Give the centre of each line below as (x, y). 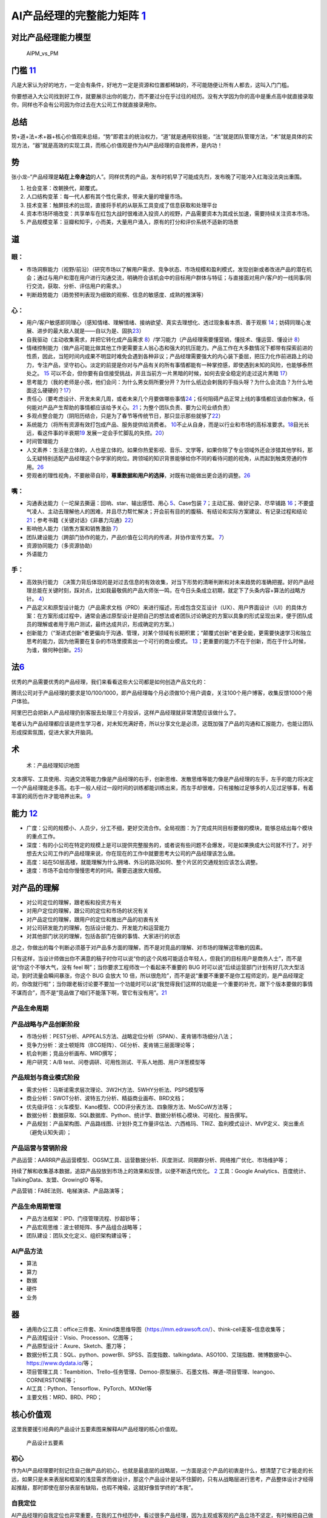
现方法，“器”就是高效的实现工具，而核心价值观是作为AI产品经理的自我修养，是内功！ (117, 145)
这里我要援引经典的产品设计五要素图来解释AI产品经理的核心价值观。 (96, 1429)
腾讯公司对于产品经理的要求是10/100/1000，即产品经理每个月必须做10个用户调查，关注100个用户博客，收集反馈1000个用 (162, 693)
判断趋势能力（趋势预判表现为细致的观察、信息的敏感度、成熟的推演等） (117, 294)
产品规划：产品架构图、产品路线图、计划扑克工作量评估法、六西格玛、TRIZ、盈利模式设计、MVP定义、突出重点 (165, 1124)
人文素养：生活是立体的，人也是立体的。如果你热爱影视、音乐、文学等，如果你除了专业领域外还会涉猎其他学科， (167, 450)
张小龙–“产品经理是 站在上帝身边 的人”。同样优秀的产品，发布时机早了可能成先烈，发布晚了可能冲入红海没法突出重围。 (158, 177)
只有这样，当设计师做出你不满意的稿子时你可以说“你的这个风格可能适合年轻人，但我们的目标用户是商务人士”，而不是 (157, 959)
